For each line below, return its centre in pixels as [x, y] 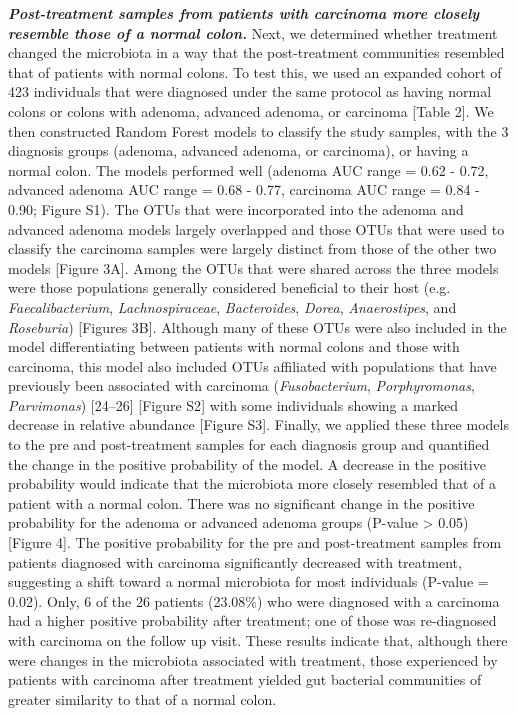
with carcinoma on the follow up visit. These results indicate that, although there [258, 640]
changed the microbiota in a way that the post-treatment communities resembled [256, 52]
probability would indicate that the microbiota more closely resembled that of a [252, 483]
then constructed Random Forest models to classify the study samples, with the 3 [258, 130]
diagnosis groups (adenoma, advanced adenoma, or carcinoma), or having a [238, 150]
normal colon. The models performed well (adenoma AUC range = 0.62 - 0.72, [248, 169]
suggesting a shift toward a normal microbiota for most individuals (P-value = [248, 581]
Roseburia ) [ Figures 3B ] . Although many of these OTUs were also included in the [257, 326]
